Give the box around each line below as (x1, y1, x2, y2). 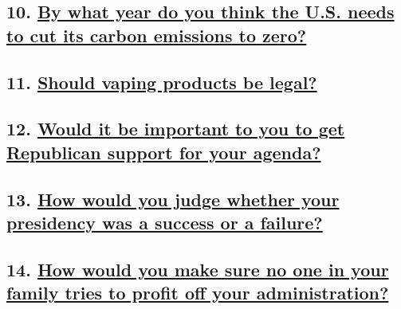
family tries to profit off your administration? (6, 280, 389, 305)
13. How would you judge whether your (6, 186, 340, 211)
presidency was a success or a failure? (6, 209, 323, 234)
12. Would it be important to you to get (6, 116, 345, 141)
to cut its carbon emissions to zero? (6, 22, 307, 47)
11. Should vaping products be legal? (6, 69, 317, 94)
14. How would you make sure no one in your (6, 256, 389, 281)
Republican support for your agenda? (6, 139, 321, 164)
